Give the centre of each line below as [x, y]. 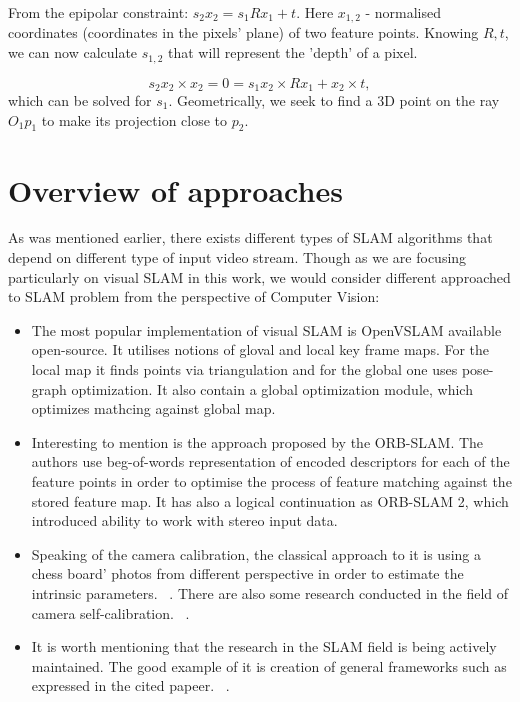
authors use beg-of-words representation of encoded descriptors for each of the [270, 461]
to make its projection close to [134, 119]
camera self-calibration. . [110, 612]
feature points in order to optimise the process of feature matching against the [271, 481]
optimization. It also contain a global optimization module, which [272, 388]
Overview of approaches [175, 189]
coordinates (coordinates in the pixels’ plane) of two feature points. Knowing [243, 32]
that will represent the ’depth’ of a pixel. [292, 52]
